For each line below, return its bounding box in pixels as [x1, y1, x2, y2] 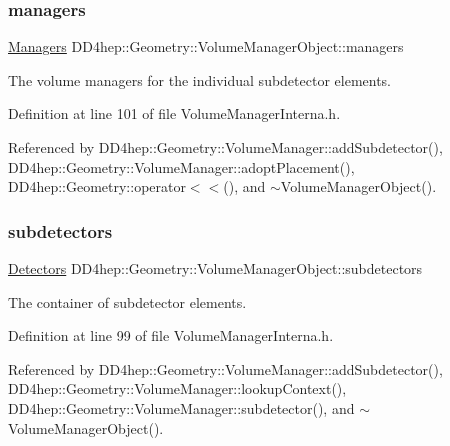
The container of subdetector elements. [8, 291, 247, 312]
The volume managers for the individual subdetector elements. [8, 69, 392, 90]
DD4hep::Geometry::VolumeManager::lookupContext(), [8, 378, 347, 399]
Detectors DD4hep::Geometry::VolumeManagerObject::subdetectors [8, 258, 423, 278]
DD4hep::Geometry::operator [8, 176, 186, 197]
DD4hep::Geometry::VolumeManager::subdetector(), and [8, 397, 355, 418]
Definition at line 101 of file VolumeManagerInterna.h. [8, 103, 341, 124]
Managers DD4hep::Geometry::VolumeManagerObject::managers [8, 36, 404, 57]
